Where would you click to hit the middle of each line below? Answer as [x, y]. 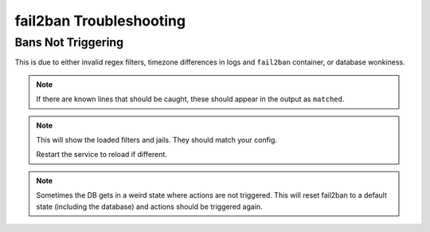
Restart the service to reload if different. [102, 155]
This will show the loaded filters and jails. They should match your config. [157, 140]
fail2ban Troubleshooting [100, 21]
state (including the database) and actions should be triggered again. [149, 206]
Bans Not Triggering [69, 42]
